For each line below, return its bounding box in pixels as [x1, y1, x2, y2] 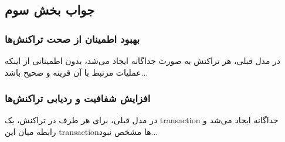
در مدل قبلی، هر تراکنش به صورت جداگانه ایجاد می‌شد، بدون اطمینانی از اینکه [5, 55, 281, 66]
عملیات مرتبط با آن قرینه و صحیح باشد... [5, 66, 148, 78]
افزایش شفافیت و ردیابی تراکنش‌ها [5, 91, 151, 106]
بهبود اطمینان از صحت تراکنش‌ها [5, 31, 140, 46]
